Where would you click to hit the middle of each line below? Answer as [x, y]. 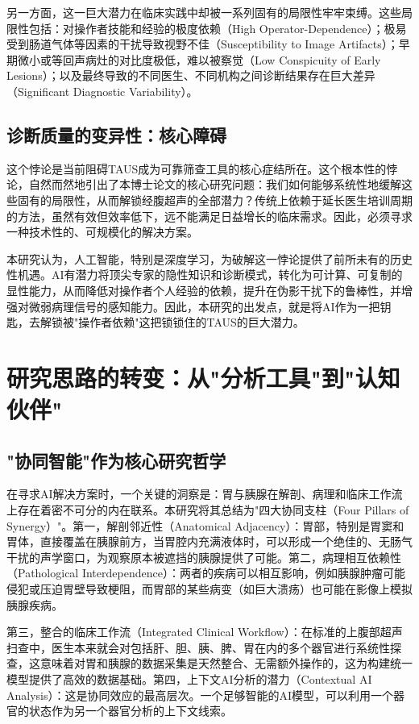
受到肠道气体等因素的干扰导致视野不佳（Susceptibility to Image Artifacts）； [203, 44]
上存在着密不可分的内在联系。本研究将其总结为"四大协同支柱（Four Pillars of [208, 510]
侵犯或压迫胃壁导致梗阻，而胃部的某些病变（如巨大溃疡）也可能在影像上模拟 [209, 589]
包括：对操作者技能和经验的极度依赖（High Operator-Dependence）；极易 [218, 28]
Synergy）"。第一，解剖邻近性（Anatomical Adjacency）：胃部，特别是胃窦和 [205, 525]
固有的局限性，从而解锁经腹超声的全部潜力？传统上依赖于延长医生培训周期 [215, 200]
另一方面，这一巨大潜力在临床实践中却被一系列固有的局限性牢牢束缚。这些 [204, 12]
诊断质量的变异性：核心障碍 [116, 134]
